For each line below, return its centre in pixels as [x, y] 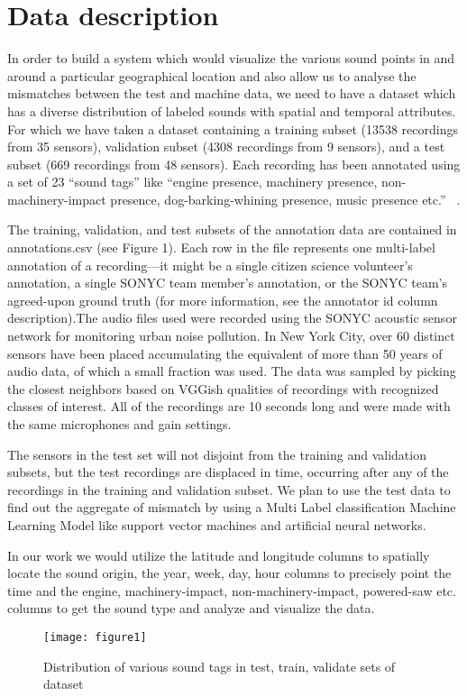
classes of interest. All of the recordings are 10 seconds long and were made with [229, 406]
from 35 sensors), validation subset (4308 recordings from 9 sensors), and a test [226, 147]
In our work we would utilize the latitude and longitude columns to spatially [219, 555]
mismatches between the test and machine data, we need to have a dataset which [232, 93]
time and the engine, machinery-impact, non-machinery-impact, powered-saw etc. [232, 590]
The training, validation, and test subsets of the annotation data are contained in [232, 229]
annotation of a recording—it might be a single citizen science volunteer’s [210, 265]
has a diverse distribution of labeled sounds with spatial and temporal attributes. [232, 110]
